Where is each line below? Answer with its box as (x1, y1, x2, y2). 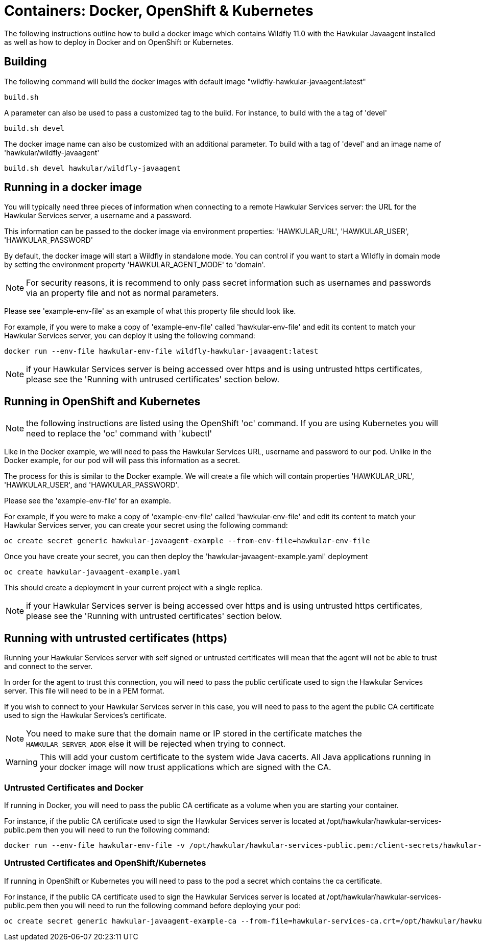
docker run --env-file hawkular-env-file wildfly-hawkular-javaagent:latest (4, 347, 319, 356)
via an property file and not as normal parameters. (26, 288, 219, 298)
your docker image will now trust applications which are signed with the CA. (39, 762, 331, 773)
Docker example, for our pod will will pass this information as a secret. (4, 456, 240, 465)
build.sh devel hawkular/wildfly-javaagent (4, 164, 181, 172)
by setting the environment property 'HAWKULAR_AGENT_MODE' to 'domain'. (4, 260, 266, 269)
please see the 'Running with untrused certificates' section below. (26, 374, 280, 385)
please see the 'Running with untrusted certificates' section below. (26, 611, 282, 621)
